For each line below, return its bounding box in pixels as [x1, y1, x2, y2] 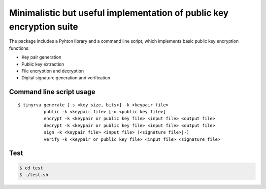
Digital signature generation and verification [21, 75, 111, 81]
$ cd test [19, 165, 43, 171]
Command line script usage [9, 88, 96, 96]
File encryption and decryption [21, 68, 84, 74]
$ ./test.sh [19, 172, 49, 178]
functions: [9, 45, 30, 51]
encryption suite [9, 21, 78, 32]
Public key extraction [21, 61, 64, 67]
